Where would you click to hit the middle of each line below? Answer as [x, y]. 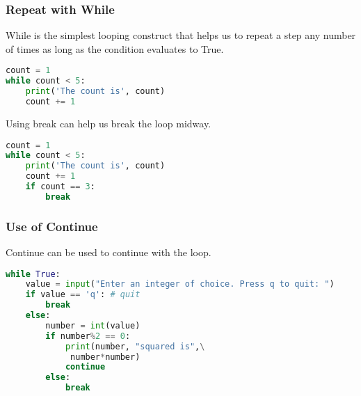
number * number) [105, 357]
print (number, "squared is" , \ [135, 346]
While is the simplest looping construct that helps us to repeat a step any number [181, 35]
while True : [33, 274]
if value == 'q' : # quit [83, 295]
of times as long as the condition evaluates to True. [115, 48]
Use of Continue [52, 226]
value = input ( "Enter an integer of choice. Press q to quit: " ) [180, 284]
